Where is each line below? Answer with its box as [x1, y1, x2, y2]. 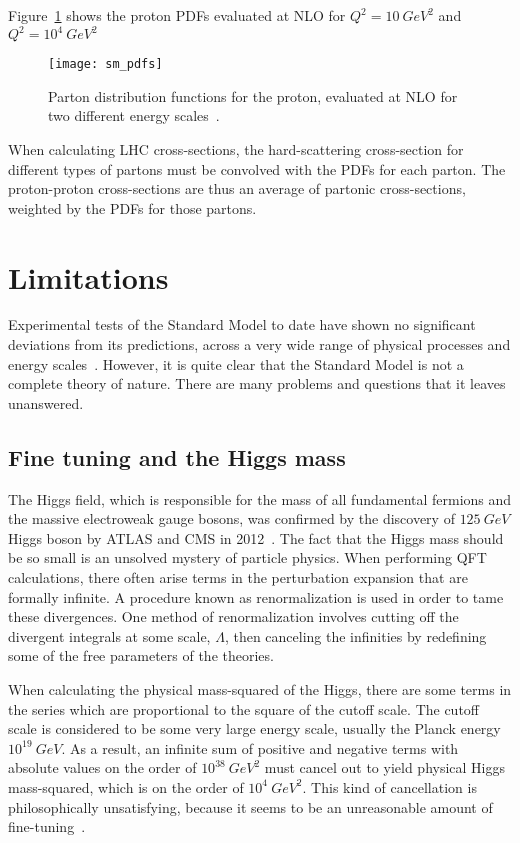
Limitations [8, 256, 169, 297]
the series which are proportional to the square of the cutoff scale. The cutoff [8, 698, 480, 719]
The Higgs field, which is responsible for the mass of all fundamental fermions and [8, 488, 512, 509]
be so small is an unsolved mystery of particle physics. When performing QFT [8, 547, 487, 568]
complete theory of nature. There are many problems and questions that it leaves [8, 373, 506, 394]
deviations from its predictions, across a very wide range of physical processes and [8, 334, 511, 355]
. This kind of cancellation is [302, 776, 477, 797]
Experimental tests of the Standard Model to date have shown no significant [8, 314, 476, 335]
